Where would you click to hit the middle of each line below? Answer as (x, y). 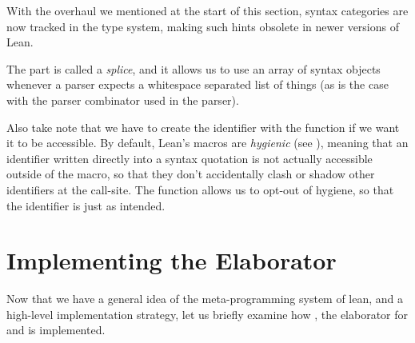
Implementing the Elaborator (172, 260)
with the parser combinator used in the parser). (123, 100)
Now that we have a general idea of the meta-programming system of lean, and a (205, 299)
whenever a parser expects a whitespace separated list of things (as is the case (198, 84)
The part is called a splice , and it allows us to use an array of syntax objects (194, 68)
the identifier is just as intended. (86, 205)
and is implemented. (56, 330)
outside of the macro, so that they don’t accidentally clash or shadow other (191, 174)
